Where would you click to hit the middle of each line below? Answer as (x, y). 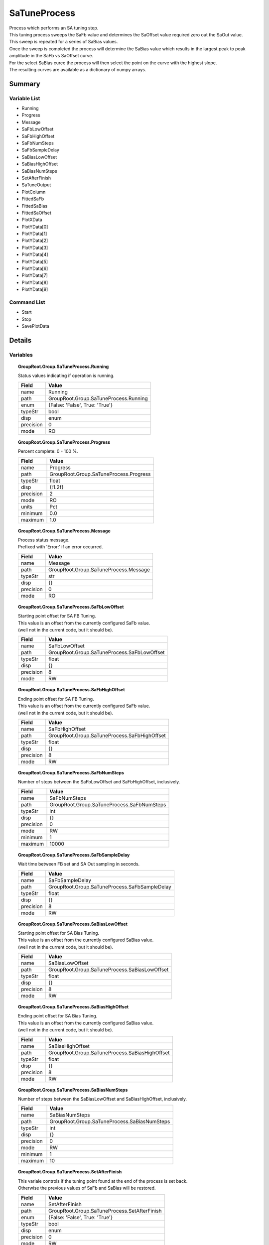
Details (20, 340)
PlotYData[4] (35, 254)
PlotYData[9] (35, 289)
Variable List (25, 98)
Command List (27, 302)
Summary (25, 84)
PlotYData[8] (35, 282)
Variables (21, 355)
